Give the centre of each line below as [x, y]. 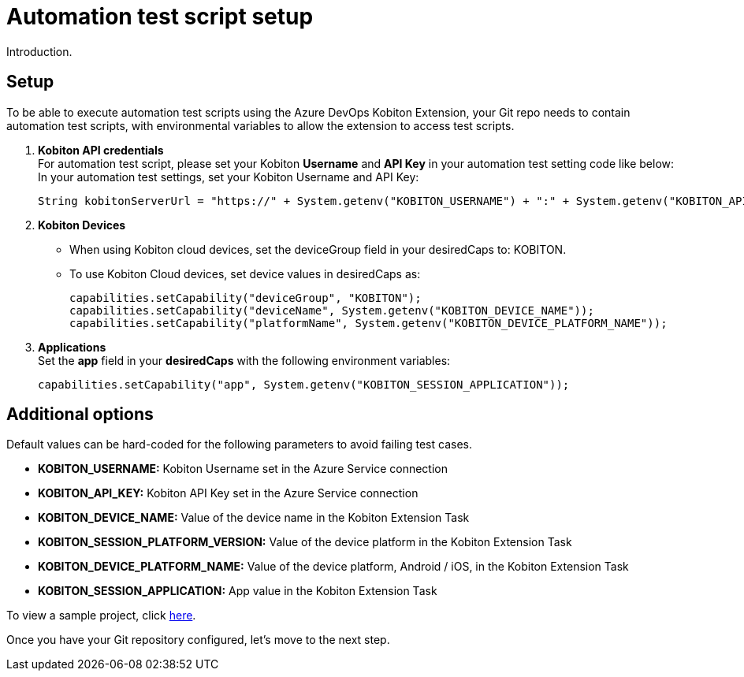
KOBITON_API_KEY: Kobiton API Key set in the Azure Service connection [228, 493]
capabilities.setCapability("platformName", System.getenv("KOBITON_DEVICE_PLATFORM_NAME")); [368, 323]
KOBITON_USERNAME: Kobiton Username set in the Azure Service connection [243, 469]
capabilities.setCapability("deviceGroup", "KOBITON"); [246, 298]
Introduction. [39, 51]
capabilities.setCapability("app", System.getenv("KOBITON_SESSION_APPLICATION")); [304, 384]
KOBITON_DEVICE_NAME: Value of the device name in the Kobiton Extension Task [254, 518]
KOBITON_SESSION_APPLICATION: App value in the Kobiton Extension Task [238, 591]
